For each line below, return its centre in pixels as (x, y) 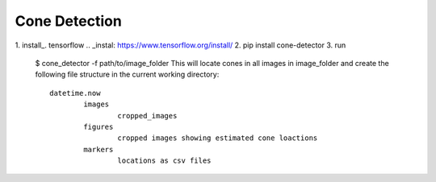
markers (99, 149)
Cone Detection (69, 21)
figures (99, 126)
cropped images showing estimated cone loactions (218, 138)
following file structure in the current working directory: (127, 74)
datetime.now (75, 93)
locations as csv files (164, 161)
